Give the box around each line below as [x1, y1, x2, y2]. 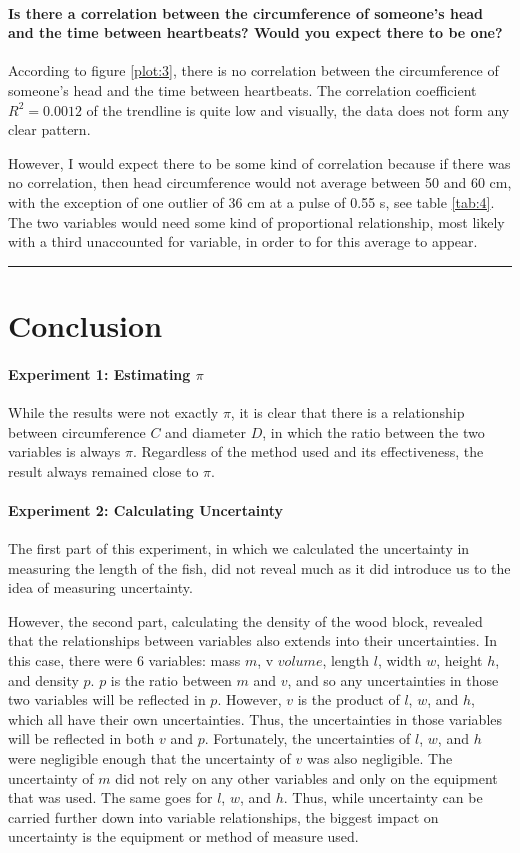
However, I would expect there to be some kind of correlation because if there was [8, 152, 511, 173]
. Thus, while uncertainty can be [283, 787, 483, 808]
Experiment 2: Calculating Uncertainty [8, 499, 284, 520]
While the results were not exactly [8, 401, 219, 422]
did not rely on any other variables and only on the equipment [115, 767, 498, 788]
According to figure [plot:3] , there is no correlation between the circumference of [8, 60, 499, 81]
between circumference [8, 421, 146, 442]
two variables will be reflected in [8, 689, 206, 710]
